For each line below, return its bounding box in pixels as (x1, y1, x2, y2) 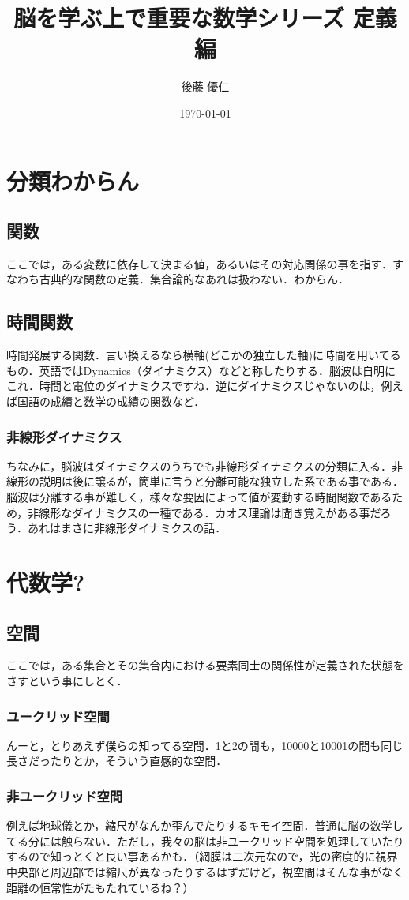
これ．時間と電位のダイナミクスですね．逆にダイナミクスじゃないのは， (6, 377, 381, 394)
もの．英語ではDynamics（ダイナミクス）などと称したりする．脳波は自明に (6, 362, 396, 378)
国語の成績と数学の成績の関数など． (17, 393, 205, 410)
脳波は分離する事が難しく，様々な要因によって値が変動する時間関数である (6, 489, 392, 505)
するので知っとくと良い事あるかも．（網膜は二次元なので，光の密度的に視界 (6, 848, 398, 864)
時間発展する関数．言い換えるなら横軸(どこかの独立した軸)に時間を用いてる (6, 347, 401, 363)
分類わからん (6, 164, 140, 197)
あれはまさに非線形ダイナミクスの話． (27, 519, 227, 536)
